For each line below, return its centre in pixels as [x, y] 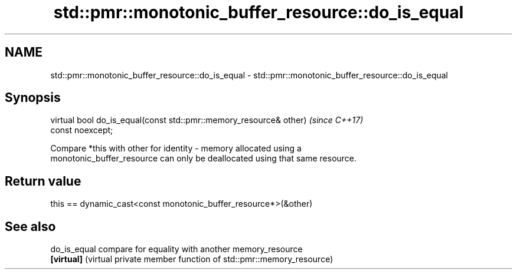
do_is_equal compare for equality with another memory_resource [176, 249]
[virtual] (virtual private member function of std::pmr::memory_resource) [192, 259]
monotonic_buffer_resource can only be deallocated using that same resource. [204, 159]
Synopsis [33, 98]
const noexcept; [82, 130]
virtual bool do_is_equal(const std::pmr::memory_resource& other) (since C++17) [207, 120]
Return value [43, 181]
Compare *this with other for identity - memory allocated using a [176, 148]
